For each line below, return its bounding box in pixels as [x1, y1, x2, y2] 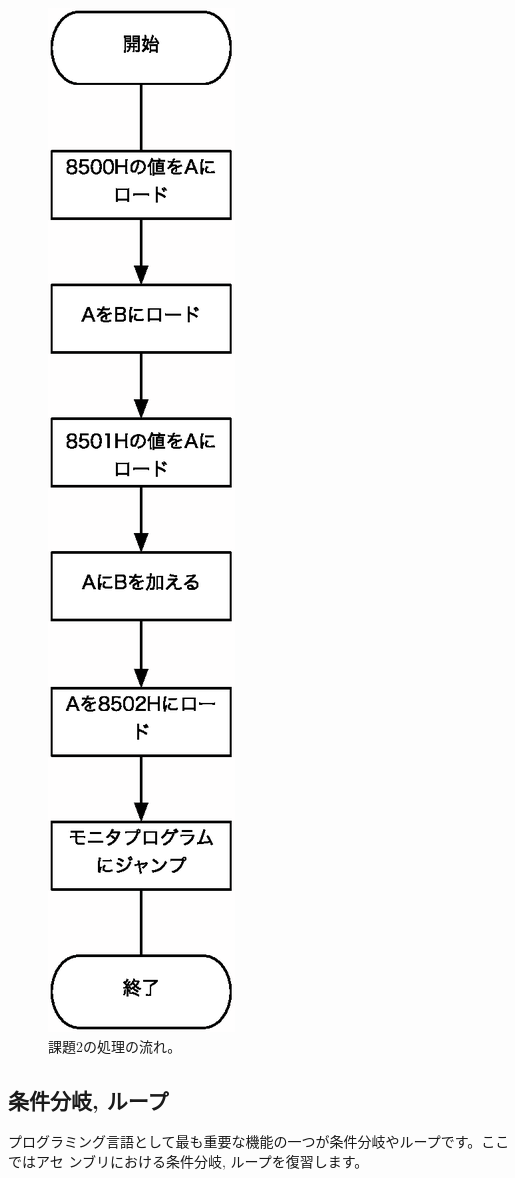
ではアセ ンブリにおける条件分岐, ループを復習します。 [8, 1150, 369, 1171]
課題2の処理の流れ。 [48, 1035, 182, 1056]
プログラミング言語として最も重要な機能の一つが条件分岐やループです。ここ [8, 1131, 510, 1152]
